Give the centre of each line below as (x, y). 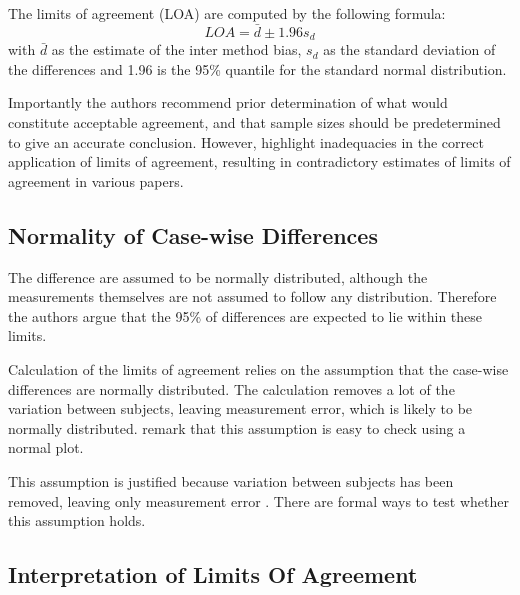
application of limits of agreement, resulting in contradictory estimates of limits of (259, 161)
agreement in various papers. (96, 180)
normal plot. (46, 447)
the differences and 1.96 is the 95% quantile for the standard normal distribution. (257, 68)
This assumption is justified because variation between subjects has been (231, 480)
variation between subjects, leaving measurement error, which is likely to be (240, 408)
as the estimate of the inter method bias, (176, 49)
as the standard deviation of (409, 49)
